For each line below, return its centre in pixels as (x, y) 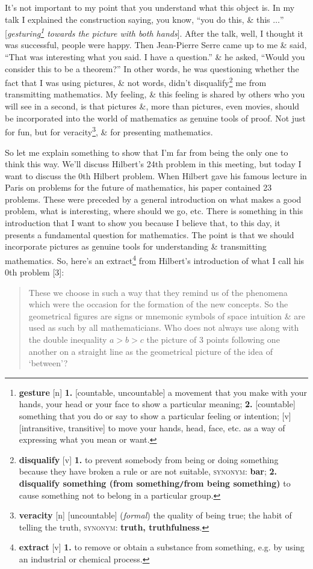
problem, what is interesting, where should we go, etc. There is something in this (154, 211)
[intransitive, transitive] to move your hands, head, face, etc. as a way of (152, 427)
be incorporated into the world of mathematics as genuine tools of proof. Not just (155, 118)
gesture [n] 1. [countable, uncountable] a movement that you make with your (163, 392)
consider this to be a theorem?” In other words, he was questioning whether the (152, 68)
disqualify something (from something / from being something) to (155, 483)
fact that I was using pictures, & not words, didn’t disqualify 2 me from (136, 82)
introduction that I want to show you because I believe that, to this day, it (143, 223)
